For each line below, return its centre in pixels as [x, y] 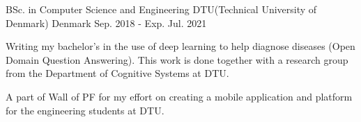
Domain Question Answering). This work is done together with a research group [177, 59]
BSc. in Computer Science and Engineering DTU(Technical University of [161, 9]
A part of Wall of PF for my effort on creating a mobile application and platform [179, 96]
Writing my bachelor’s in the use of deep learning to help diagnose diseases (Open [180, 46]
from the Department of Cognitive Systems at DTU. [117, 73]
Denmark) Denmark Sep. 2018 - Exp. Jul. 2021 [106, 23]
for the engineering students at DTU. [85, 110]
